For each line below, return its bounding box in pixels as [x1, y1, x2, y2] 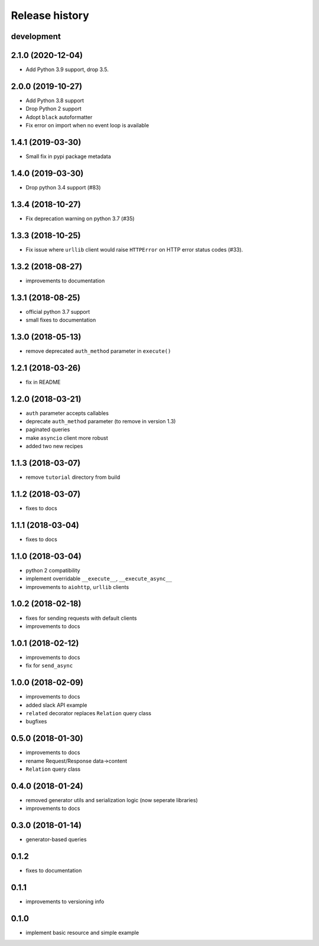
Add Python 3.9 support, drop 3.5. [25, 66, 109, 73]
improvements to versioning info [25, 898, 105, 905]
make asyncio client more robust [25, 434, 109, 441]
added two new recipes [25, 443, 83, 450]
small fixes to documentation [25, 316, 96, 323]
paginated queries [25, 426, 70, 433]
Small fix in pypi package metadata [25, 153, 112, 160]
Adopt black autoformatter [25, 113, 93, 121]
